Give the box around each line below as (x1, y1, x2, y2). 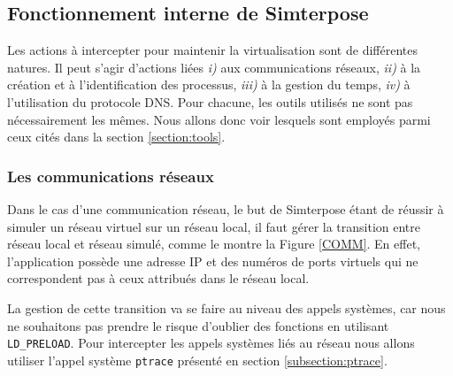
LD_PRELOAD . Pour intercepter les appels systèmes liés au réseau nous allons (7, 334, 415, 352)
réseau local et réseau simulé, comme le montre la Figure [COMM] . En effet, (7, 234, 420, 253)
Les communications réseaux (7, 165, 214, 187)
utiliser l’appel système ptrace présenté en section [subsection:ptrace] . (7, 350, 388, 369)
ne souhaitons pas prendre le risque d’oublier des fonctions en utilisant (7, 316, 389, 334)
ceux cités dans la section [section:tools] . (7, 127, 226, 146)
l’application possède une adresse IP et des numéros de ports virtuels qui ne (7, 251, 418, 270)
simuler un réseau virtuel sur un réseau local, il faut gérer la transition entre (7, 217, 421, 235)
